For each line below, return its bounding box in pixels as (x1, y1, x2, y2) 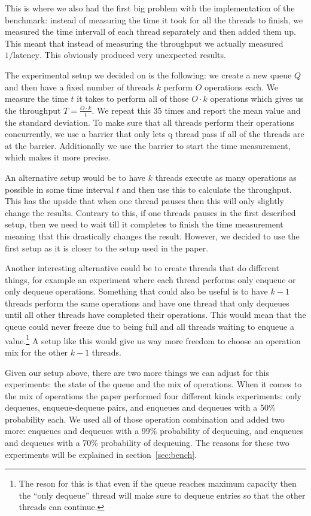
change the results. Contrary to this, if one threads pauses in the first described (5, 206, 296, 218)
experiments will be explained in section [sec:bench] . (5, 448, 197, 460)
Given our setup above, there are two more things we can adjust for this (5, 366, 269, 378)
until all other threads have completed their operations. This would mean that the (5, 308, 306, 321)
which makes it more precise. (5, 151, 111, 163)
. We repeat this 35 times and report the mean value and (92, 104, 301, 116)
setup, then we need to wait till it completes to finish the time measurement (5, 218, 283, 230)
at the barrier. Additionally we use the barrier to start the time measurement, (5, 139, 291, 151)
